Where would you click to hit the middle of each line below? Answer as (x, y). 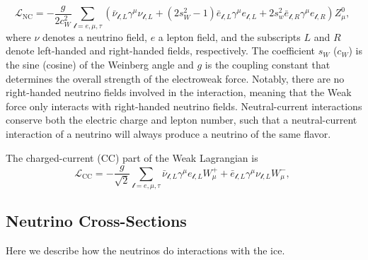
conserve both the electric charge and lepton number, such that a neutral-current (182, 120)
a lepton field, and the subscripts (229, 36)
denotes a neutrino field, (95, 36)
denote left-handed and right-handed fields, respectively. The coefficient (160, 51)
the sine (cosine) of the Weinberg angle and (100, 64)
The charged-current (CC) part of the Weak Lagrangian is (132, 157)
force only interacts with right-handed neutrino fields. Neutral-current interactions (184, 106)
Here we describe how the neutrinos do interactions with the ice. (145, 250)
